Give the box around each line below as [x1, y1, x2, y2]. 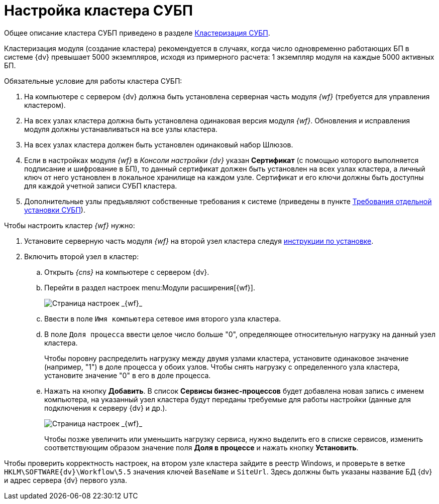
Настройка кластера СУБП [4, 2, 193, 19]
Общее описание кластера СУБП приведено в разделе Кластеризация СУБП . [4, 28, 270, 37]
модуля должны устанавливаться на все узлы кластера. [24, 124, 217, 133]
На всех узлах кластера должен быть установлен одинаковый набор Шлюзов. [24, 140, 293, 149]
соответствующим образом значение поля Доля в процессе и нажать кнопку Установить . [44, 443, 359, 452]
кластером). [24, 100, 66, 109]
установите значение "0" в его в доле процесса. [44, 371, 211, 380]
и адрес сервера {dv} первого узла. [4, 475, 127, 484]
